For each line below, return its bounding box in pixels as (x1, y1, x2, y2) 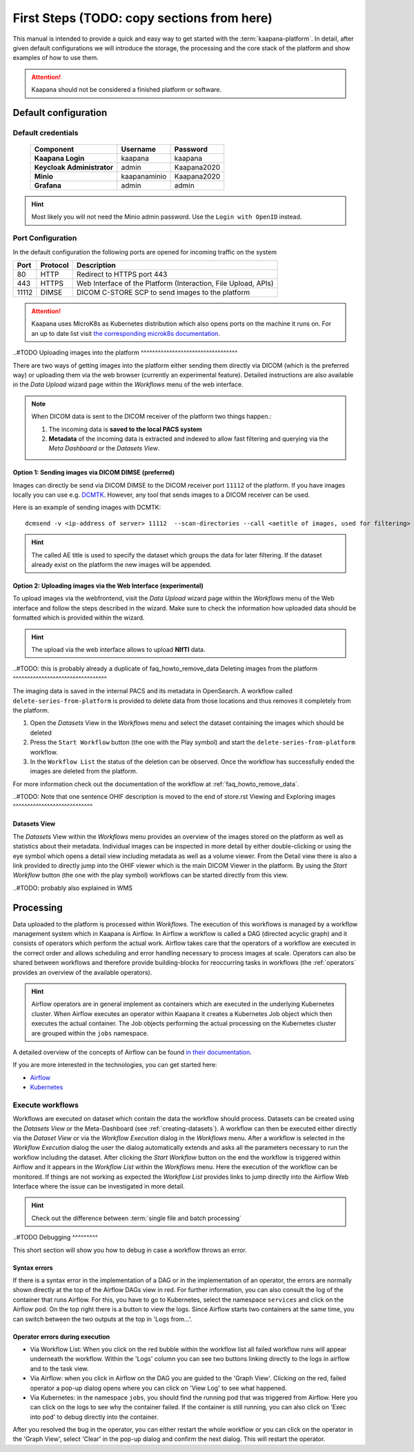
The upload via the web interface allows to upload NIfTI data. (31, 645, 206, 653)
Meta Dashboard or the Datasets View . (48, 444, 160, 452)
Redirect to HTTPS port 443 (76, 270, 168, 279)
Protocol (40, 261, 69, 270)
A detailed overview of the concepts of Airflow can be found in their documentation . (12, 1048, 252, 1056)
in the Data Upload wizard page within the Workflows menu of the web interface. (12, 380, 244, 389)
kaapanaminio (121, 172, 167, 181)
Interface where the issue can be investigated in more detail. (12, 1182, 186, 1191)
